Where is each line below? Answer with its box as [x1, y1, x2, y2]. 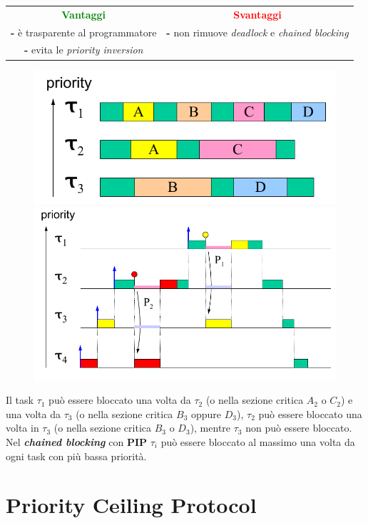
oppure [191, 406, 222, 421]
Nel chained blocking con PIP [6, 434, 147, 449]
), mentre [190, 420, 231, 435]
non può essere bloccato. [245, 420, 352, 435]
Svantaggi [233, 6, 282, 21]
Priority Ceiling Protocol [6, 490, 257, 519]
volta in [6, 420, 39, 435]
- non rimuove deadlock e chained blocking [166, 24, 349, 39]
